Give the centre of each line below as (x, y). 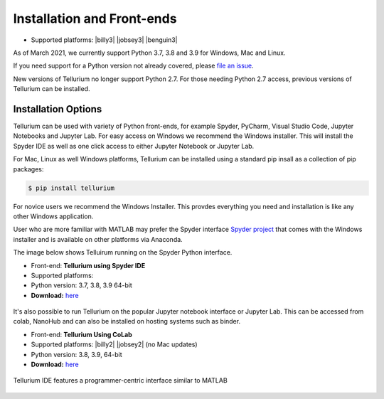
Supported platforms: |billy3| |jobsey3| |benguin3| (104, 40)
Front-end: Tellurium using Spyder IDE (88, 265)
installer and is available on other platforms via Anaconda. (98, 239)
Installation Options (58, 109)
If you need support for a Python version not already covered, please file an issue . (133, 66)
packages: (28, 169)
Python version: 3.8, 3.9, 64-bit (76, 354)
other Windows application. (53, 216)
